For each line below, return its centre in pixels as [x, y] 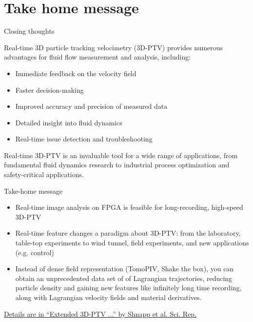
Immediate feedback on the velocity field [76, 73]
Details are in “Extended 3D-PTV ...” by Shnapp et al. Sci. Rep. [100, 313]
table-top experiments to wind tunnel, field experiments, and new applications [132, 243]
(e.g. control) [35, 252]
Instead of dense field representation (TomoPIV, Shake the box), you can [125, 269]
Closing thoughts [29, 31]
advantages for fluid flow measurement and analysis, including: [97, 57]
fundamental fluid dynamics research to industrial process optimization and [117, 165]
